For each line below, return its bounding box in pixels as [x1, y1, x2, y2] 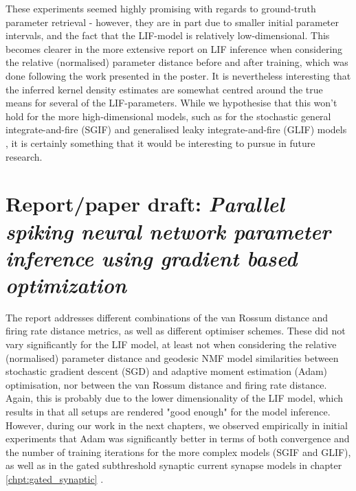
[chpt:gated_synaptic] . [5, 471, 104, 486]
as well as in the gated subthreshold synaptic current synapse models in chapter [5, 458, 342, 472]
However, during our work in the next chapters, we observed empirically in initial [5, 418, 348, 432]
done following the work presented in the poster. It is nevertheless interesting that [5, 68, 351, 82]
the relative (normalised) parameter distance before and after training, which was [5, 55, 348, 69]
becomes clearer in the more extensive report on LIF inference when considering [5, 41, 343, 56]
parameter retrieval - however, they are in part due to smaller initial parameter [5, 14, 340, 29]
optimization [5, 270, 127, 299]
